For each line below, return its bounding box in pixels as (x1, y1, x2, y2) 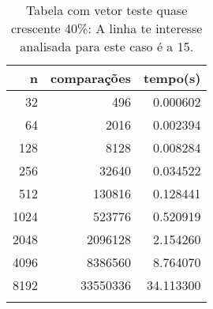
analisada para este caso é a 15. (20, 37, 194, 55)
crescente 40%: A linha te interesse (10, 19, 203, 37)
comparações (50, 69, 131, 87)
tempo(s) (144, 69, 201, 87)
